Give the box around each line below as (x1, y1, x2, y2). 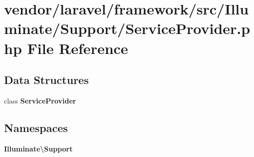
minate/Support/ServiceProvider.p (4, 18, 251, 38)
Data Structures (4, 72, 89, 87)
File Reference (27, 37, 128, 58)
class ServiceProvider (4, 95, 76, 105)
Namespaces (4, 119, 68, 135)
